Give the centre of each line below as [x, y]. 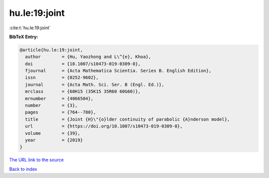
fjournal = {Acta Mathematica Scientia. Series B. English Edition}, [118, 71]
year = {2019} [54, 140]
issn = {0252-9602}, [62, 78]
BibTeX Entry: [24, 37]
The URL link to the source [37, 160]
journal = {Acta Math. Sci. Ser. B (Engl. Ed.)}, [95, 85]
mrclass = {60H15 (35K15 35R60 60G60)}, [83, 91]
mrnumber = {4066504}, [59, 98]
